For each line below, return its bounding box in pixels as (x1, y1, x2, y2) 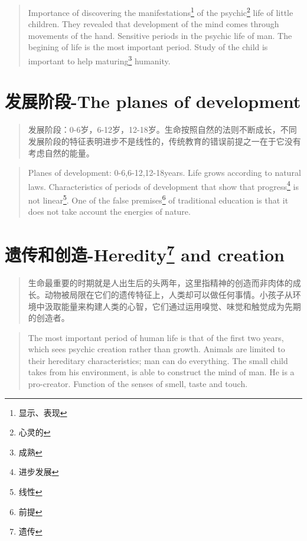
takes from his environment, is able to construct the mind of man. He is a (28, 366, 295, 378)
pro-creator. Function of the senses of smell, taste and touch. (28, 378, 248, 390)
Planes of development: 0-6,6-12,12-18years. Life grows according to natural (28, 166, 301, 179)
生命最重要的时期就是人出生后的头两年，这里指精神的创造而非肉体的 (28, 277, 293, 289)
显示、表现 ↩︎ (18, 406, 67, 418)
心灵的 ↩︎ (18, 426, 51, 438)
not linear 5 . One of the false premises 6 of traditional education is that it (28, 192, 289, 206)
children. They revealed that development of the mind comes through (28, 18, 279, 30)
